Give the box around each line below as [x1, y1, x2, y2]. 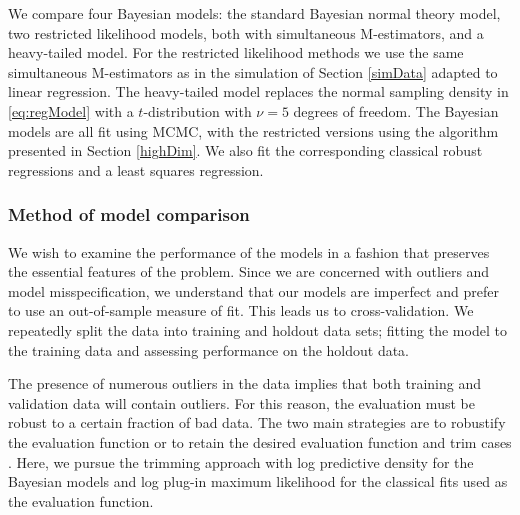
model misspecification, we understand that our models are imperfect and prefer [8, 280, 499, 301]
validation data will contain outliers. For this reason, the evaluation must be [8, 392, 475, 413]
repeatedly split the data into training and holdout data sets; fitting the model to [8, 319, 507, 340]
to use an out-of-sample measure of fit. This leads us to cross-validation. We [8, 300, 474, 321]
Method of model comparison [8, 202, 250, 227]
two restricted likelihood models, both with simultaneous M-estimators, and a [8, 22, 484, 43]
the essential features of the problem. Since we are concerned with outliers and [8, 261, 490, 282]
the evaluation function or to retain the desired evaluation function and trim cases [8, 431, 512, 452]
